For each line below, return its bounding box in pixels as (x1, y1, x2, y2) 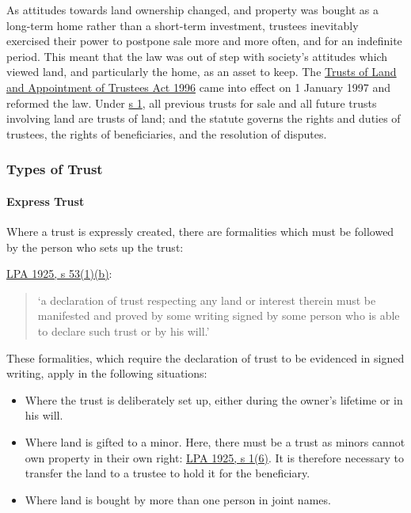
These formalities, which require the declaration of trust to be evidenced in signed (6, 349, 405, 366)
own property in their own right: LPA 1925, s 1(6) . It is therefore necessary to (25, 449, 404, 465)
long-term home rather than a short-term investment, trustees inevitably (6, 17, 359, 33)
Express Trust (6, 192, 85, 209)
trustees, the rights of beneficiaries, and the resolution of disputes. (6, 125, 327, 142)
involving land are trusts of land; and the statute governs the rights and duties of (6, 110, 401, 127)
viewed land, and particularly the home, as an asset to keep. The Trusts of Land (6, 63, 397, 80)
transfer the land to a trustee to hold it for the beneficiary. (25, 465, 310, 481)
